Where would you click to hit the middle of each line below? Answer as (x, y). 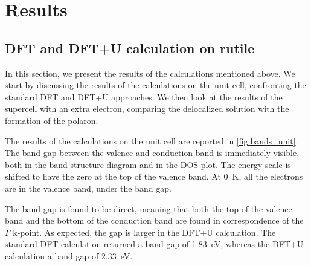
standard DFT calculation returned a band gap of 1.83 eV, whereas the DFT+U (154, 244)
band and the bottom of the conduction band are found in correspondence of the (154, 220)
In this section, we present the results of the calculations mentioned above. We (150, 73)
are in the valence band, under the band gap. (88, 188)
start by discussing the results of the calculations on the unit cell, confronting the (155, 85)
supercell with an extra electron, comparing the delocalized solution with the (147, 109)
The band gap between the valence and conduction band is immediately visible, (152, 153)
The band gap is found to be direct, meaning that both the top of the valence (149, 208)
